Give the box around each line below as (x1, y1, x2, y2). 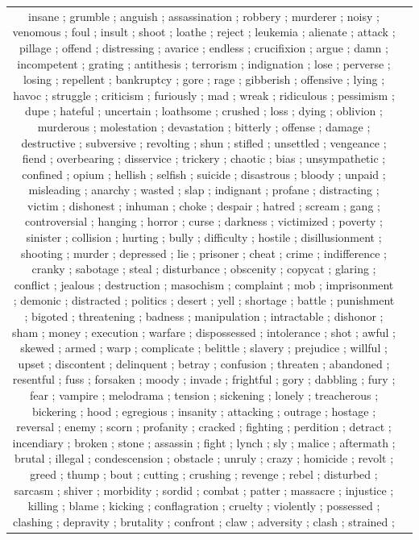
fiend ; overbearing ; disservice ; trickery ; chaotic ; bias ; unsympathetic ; (22, 150, 386, 167)
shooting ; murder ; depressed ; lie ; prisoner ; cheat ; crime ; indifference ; (21, 244, 387, 261)
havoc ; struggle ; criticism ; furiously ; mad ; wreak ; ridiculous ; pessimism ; (13, 86, 395, 103)
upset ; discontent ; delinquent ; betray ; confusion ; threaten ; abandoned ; (18, 355, 390, 372)
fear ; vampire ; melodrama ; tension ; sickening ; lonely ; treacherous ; (29, 387, 379, 403)
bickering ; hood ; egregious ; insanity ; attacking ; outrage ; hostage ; (31, 402, 376, 419)
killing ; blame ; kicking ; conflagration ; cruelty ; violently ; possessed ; (27, 497, 380, 514)
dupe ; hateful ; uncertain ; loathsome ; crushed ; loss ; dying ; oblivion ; (25, 102, 383, 119)
